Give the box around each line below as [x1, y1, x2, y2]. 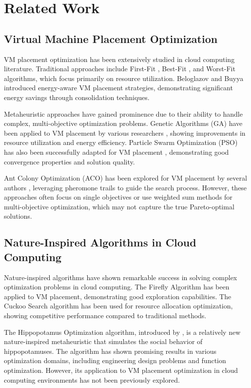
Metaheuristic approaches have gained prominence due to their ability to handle [4, 108, 243, 119]
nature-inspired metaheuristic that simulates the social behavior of [4, 336, 203, 347]
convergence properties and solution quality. [4, 156, 135, 166]
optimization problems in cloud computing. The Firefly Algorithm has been [4, 282, 230, 292]
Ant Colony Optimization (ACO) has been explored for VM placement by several [4, 173, 247, 183]
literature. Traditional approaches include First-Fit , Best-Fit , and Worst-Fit [4, 63, 235, 74]
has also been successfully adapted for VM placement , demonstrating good [4, 146, 229, 157]
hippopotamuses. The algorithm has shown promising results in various [4, 346, 216, 356]
